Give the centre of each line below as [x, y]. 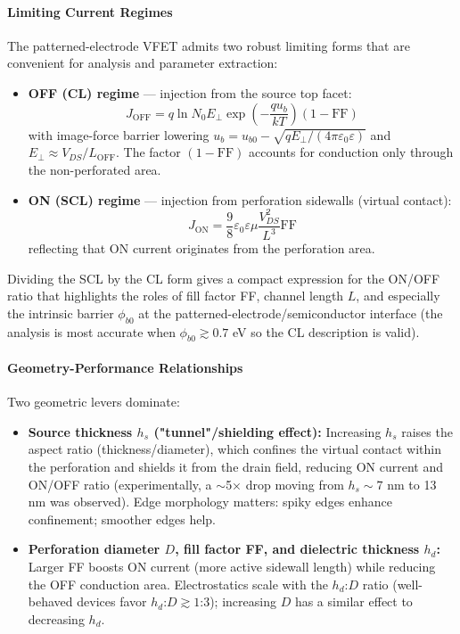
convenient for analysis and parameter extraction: [143, 63]
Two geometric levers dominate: [94, 402]
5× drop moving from [285, 484]
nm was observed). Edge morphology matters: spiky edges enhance [210, 502]
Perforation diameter [94, 549]
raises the [427, 431]
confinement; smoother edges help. [122, 519]
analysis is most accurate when [91, 331]
